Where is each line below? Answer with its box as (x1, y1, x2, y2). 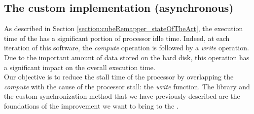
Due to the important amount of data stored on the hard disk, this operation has (4, 52, 250, 62)
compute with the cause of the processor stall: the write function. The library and (4, 81, 250, 91)
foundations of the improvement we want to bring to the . (4, 100, 179, 111)
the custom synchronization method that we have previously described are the (4, 91, 240, 101)
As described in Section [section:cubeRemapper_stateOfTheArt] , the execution (4, 23, 243, 34)
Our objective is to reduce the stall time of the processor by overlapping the (4, 72, 234, 82)
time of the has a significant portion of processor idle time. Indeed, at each (4, 33, 230, 43)
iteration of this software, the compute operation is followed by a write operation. (4, 42, 249, 53)
